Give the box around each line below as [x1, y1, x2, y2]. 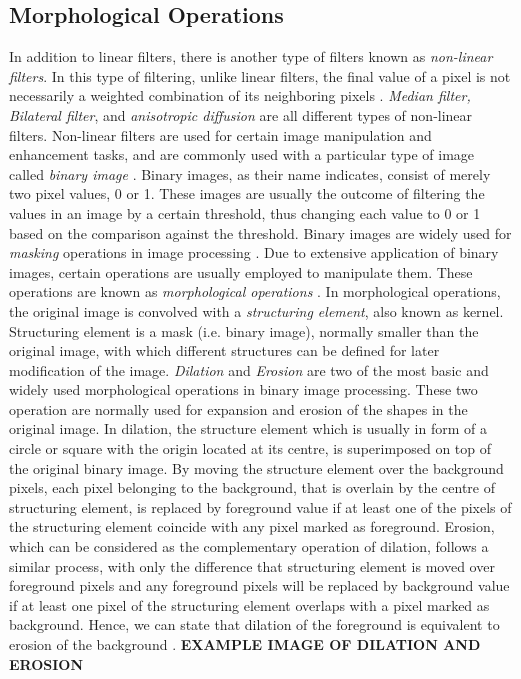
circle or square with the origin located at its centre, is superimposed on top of [9, 438, 492, 459]
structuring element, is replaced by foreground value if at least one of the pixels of [9, 496, 512, 517]
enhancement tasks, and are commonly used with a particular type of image [9, 144, 475, 165]
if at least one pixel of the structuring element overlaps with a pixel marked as [9, 594, 490, 615]
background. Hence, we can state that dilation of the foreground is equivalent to [9, 614, 500, 635]
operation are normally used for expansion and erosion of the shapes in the [9, 398, 468, 419]
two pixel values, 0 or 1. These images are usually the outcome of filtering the [9, 183, 485, 204]
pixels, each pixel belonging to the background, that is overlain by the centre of [9, 477, 496, 498]
